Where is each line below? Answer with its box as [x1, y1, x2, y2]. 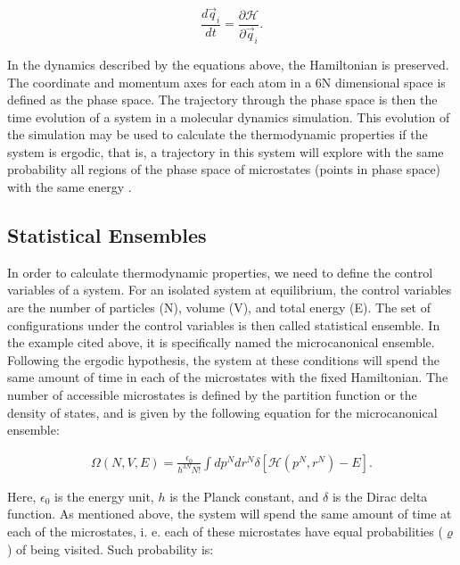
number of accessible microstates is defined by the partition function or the [7, 386, 417, 404]
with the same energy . [7, 178, 132, 196]
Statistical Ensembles [7, 221, 207, 249]
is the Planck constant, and [169, 486, 319, 505]
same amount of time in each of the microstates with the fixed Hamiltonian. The [7, 368, 448, 386]
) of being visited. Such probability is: [7, 539, 214, 558]
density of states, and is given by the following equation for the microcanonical [7, 403, 438, 421]
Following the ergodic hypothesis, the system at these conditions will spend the [7, 350, 439, 369]
